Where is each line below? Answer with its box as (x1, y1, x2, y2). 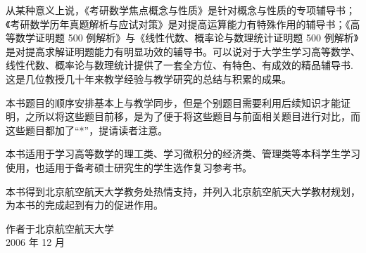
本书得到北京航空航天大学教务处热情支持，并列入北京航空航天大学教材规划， (6, 183, 360, 198)
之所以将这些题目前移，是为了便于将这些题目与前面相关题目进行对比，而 (25, 109, 360, 124)
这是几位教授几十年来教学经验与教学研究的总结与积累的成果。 (6, 71, 291, 86)
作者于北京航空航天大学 (6, 221, 114, 235)
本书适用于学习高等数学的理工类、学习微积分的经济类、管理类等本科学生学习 (6, 146, 360, 161)
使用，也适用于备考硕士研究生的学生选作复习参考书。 (6, 160, 252, 174)
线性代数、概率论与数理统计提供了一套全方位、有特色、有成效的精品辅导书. (6, 58, 353, 72)
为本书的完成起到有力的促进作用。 (6, 197, 163, 212)
